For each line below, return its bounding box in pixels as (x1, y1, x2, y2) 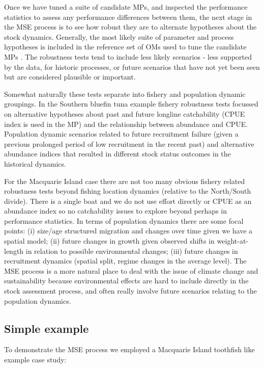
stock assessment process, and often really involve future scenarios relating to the (4, 285, 257, 296)
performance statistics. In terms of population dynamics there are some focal (4, 215, 244, 226)
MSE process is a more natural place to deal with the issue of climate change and (4, 265, 258, 276)
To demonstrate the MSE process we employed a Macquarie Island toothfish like (4, 344, 255, 355)
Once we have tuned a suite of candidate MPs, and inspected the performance (4, 2, 248, 12)
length (4, 245, 24, 256)
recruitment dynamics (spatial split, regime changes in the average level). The (4, 255, 247, 266)
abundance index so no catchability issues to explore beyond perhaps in (4, 205, 227, 216)
